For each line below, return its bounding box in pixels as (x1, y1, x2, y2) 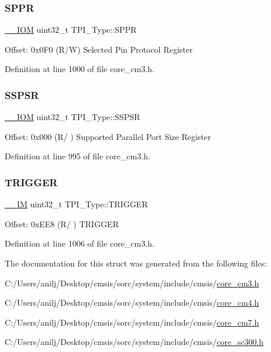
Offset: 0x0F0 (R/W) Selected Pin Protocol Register (5, 43, 193, 55)
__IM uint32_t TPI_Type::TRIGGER (5, 198, 148, 210)
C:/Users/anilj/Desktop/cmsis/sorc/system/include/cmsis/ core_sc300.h (5, 336, 264, 348)
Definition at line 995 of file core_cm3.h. (5, 150, 150, 162)
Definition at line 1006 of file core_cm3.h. (5, 237, 155, 250)
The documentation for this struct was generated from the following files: (5, 257, 267, 269)
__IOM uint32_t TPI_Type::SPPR (5, 23, 137, 36)
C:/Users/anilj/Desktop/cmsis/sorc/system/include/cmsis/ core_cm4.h (5, 296, 259, 309)
